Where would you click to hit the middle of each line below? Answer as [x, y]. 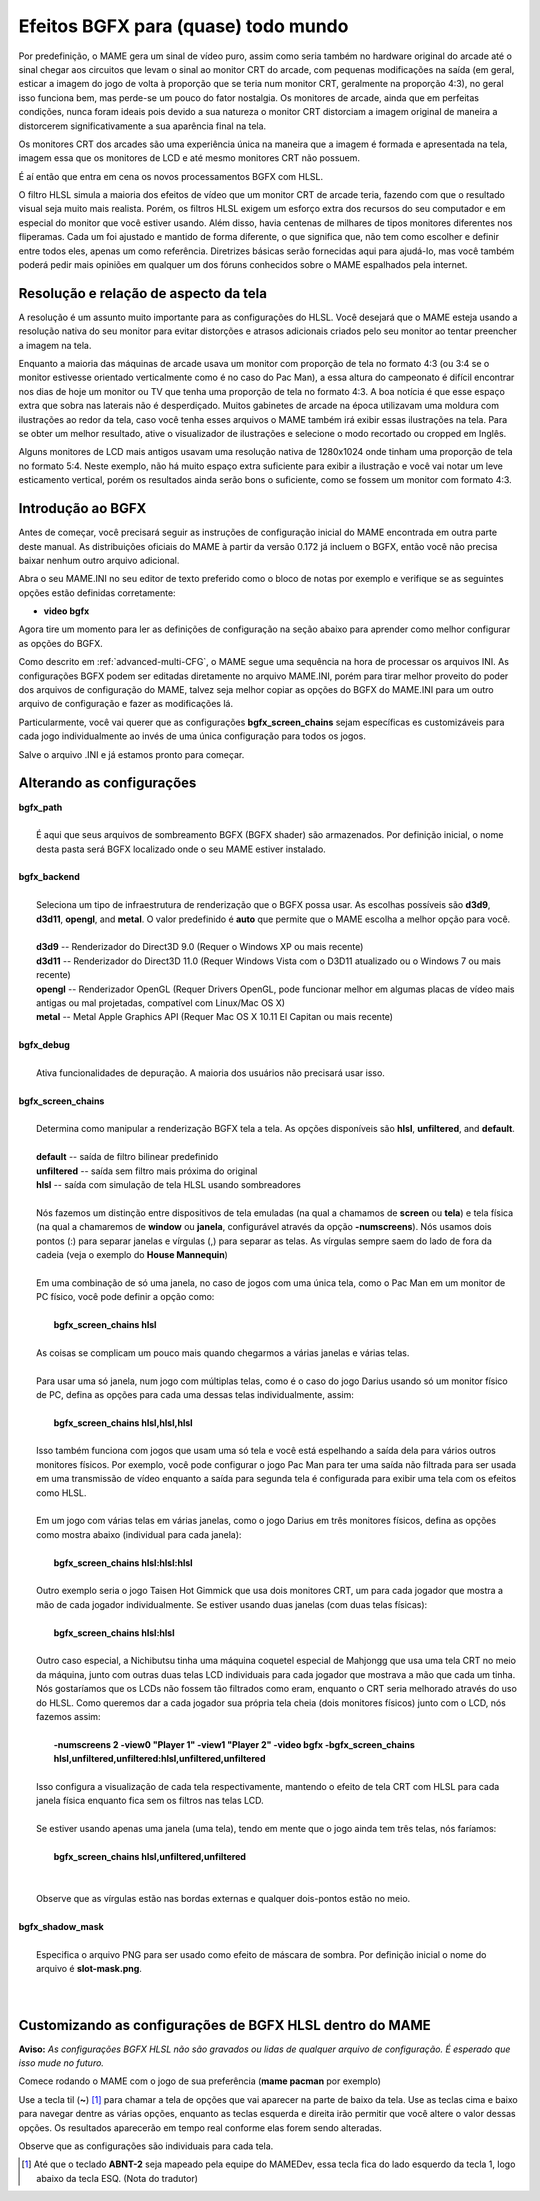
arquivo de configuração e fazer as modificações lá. [126, 704]
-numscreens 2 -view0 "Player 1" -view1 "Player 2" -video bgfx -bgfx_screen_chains [234, 1744]
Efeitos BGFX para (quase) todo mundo [183, 26]
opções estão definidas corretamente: [97, 592]
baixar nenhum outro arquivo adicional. [99, 560]
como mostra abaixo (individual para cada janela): [139, 1534]
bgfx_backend [49, 877]
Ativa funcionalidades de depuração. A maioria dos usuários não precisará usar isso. [210, 1072]
